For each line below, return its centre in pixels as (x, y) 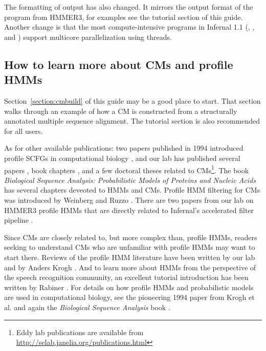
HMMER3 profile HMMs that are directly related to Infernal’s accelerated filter (129, 210)
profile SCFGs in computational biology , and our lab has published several (122, 158)
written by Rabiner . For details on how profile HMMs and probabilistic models (129, 287)
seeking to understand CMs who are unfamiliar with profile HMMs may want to (130, 247)
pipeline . (19, 220)
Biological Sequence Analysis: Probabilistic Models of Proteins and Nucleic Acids (130, 180)
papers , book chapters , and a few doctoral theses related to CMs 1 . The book (127, 169)
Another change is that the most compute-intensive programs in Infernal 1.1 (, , (129, 27)
